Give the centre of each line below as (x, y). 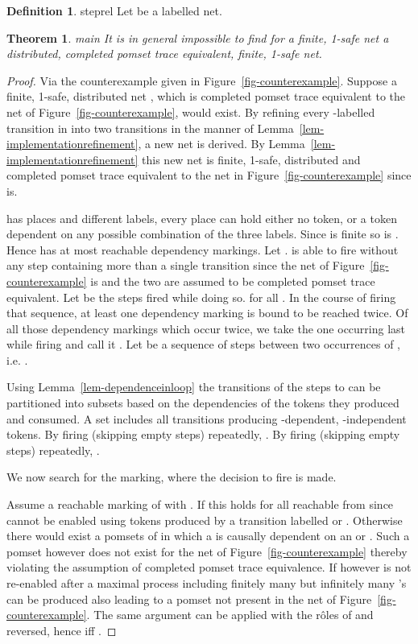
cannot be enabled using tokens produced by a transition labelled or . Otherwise (205, 520)
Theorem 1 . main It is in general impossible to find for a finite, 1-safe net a (198, 37)
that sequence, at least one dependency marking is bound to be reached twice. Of (207, 313)
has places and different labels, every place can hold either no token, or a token (202, 218)
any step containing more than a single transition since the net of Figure (186, 265)
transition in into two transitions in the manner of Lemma (150, 128)
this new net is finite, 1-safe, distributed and (251, 159)
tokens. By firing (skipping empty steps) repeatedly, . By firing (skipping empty (203, 434)
